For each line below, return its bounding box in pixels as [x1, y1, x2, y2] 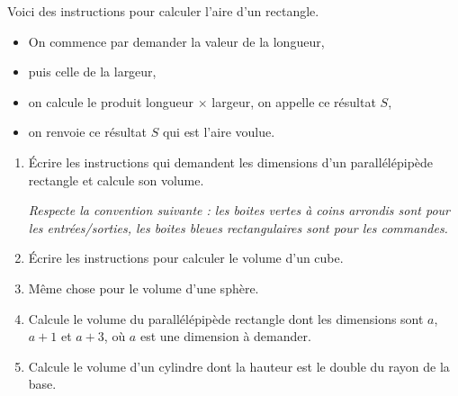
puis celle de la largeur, [28, 62, 157, 81]
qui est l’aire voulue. [162, 122, 275, 141]
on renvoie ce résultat [28, 122, 147, 141]
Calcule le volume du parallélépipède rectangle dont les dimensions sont [28, 309, 424, 328]
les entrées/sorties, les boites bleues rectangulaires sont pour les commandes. [28, 218, 448, 237]
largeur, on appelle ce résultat [211, 92, 376, 111]
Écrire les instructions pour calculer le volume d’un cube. [28, 248, 344, 267]
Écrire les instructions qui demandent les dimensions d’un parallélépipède [28, 152, 434, 171]
